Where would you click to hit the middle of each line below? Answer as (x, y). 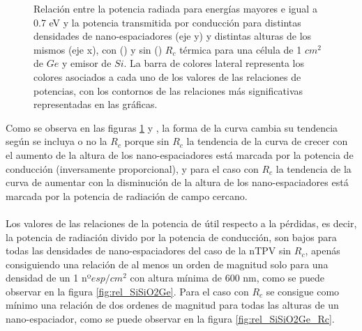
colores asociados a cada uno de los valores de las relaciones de (167, 76)
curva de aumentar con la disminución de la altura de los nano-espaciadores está (177, 182)
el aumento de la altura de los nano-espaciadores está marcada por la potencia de (180, 154)
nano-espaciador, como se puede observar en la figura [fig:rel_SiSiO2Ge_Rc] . (170, 319)
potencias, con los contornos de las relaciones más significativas (168, 90)
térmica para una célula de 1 (241, 49)
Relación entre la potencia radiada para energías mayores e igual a (175, 8)
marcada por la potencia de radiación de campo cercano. (127, 195)
